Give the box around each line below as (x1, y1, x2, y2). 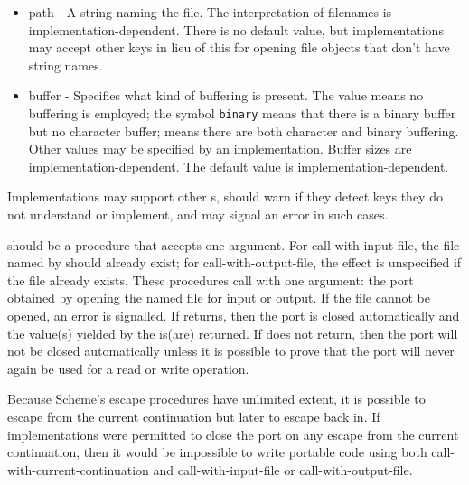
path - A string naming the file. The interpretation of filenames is (28, 3, 392, 21)
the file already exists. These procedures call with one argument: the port (7, 270, 414, 289)
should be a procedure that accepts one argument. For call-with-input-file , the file (7, 235, 460, 254)
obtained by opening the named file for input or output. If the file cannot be (7, 288, 430, 307)
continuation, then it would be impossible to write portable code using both (7, 443, 427, 462)
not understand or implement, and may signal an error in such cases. (7, 205, 389, 223)
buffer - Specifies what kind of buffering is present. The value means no (28, 86, 424, 105)
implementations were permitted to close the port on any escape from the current (7, 424, 459, 443)
